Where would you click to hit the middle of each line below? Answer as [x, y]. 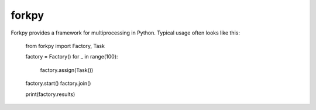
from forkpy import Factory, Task [65, 46]
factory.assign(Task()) [67, 70]
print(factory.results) [50, 94]
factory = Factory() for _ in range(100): [72, 57]
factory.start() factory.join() [58, 83]
